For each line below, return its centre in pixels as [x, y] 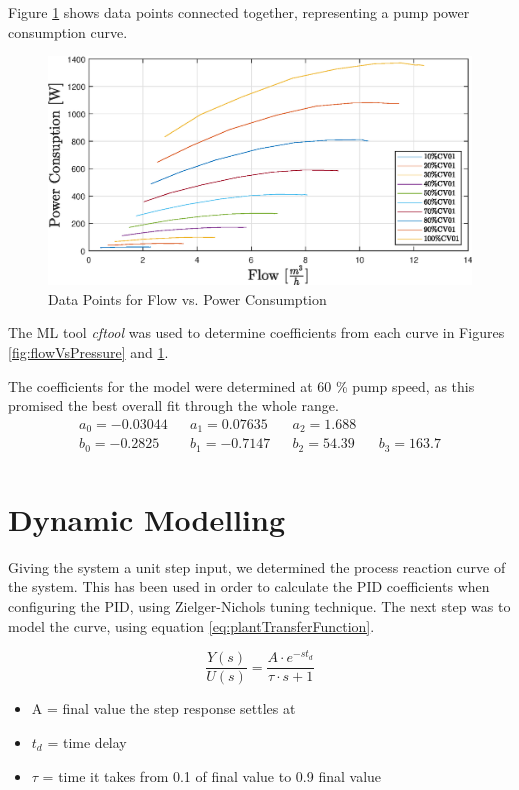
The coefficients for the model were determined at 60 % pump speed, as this [241, 385]
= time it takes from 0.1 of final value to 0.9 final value [212, 775]
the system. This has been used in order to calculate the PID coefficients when [249, 586]
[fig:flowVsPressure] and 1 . [88, 351]
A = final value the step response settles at [163, 708]
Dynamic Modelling [147, 518]
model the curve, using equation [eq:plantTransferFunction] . [191, 625]
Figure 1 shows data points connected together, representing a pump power [239, 12]
